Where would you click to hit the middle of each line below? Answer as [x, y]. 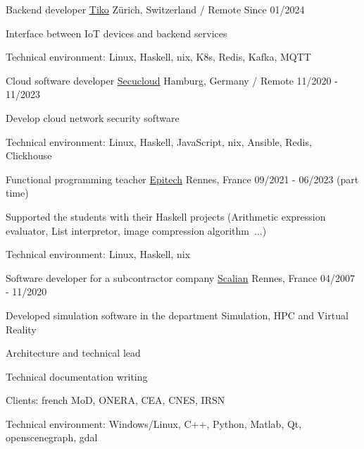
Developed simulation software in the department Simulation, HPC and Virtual [177, 315]
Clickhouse [29, 155]
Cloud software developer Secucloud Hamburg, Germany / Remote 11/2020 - [172, 80]
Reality [21, 329]
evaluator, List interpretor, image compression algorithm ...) [136, 230]
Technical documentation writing [77, 376]
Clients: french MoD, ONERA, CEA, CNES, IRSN [115, 400]
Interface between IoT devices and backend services [117, 33]
